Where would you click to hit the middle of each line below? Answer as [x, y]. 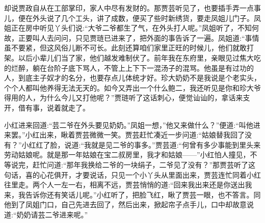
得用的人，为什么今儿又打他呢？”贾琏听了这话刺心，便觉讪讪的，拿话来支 [127, 97]
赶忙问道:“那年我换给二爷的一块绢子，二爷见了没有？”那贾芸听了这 [144, 164]
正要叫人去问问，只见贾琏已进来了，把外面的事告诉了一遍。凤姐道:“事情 [139, 37]
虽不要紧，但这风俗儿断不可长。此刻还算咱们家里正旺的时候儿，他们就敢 [125, 48]
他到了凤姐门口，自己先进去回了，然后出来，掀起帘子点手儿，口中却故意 [125, 204]
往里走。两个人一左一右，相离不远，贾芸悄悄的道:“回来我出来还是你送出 [125, 185]
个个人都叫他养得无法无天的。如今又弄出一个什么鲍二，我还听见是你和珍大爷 [132, 87]
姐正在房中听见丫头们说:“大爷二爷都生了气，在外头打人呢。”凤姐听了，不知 [128, 28]
